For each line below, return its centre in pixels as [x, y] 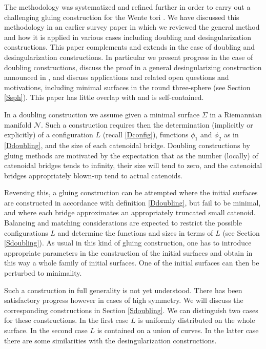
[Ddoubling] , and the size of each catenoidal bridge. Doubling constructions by [127, 145]
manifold [18, 124]
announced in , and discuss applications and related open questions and [117, 77]
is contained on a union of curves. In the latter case [178, 330]
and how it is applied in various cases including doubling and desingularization [128, 37]
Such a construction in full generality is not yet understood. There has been [123, 290]
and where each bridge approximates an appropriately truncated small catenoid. [130, 212]
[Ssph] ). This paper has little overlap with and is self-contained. [104, 97]
